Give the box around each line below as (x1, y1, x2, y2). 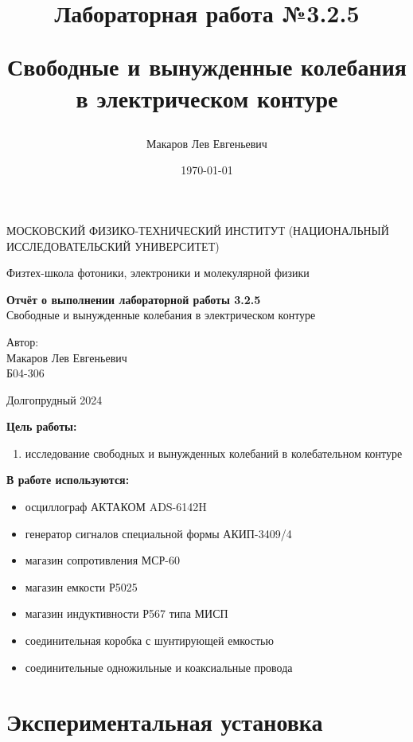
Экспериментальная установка (6, 705, 323, 738)
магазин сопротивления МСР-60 (25, 552, 180, 568)
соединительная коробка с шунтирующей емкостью (25, 632, 274, 649)
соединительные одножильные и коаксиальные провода (25, 658, 293, 675)
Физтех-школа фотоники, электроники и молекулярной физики (6, 264, 310, 281)
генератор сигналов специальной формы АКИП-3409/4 (25, 525, 292, 541)
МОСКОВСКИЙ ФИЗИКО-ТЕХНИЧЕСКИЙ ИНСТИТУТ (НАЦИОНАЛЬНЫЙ (6, 221, 389, 238)
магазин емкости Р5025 (25, 578, 138, 595)
